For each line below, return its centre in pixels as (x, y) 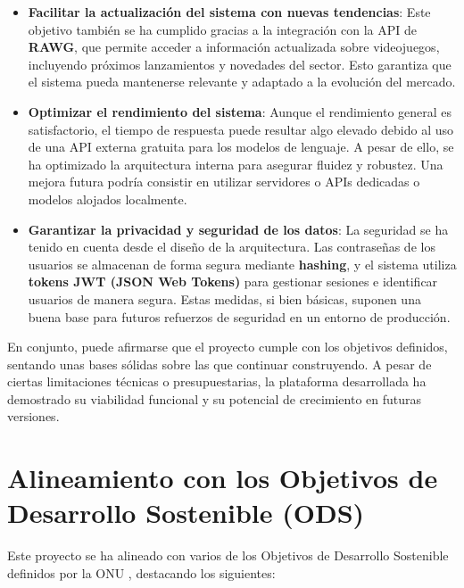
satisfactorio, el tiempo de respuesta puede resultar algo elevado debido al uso (241, 129)
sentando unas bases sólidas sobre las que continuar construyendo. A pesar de (220, 364)
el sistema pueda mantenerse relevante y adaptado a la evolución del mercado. (242, 82)
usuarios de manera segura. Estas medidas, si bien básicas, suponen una (224, 298)
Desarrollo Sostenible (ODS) (186, 513)
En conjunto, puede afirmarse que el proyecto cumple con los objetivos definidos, (228, 347)
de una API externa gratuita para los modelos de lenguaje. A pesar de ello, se (241, 147)
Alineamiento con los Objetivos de (223, 478)
